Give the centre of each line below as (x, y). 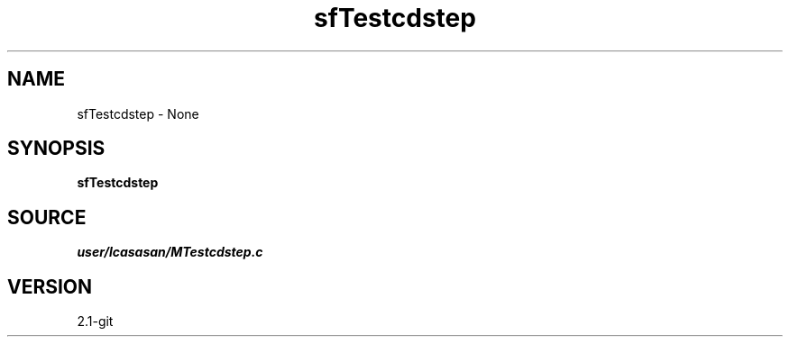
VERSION (50, 286)
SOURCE (47, 217)
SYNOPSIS (56, 149)
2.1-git (95, 321)
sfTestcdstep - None (138, 113)
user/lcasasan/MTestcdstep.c (170, 252)
